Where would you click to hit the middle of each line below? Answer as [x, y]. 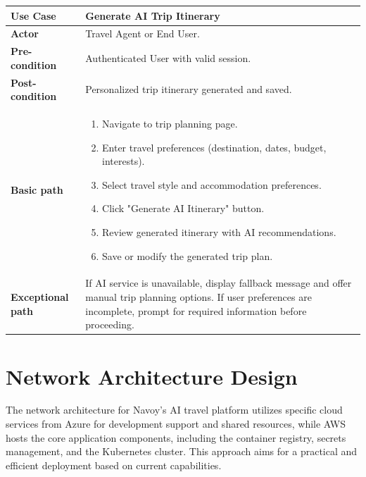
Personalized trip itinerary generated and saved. [189, 89]
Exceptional [40, 297]
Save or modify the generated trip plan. [188, 255]
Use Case [33, 15]
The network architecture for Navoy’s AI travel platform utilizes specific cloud [174, 410]
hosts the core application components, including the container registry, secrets [176, 437]
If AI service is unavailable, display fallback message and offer [219, 283]
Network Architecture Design [152, 376]
